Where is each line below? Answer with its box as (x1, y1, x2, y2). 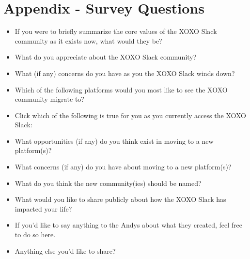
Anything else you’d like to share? (15, 245, 116, 256)
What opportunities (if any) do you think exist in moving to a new (15, 136, 214, 146)
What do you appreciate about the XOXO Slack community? (15, 52, 197, 62)
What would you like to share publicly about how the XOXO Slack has (15, 194, 226, 204)
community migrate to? (15, 94, 84, 104)
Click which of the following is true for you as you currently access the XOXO (15, 110, 246, 120)
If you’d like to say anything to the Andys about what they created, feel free (15, 220, 243, 230)
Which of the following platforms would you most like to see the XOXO (15, 84, 228, 94)
